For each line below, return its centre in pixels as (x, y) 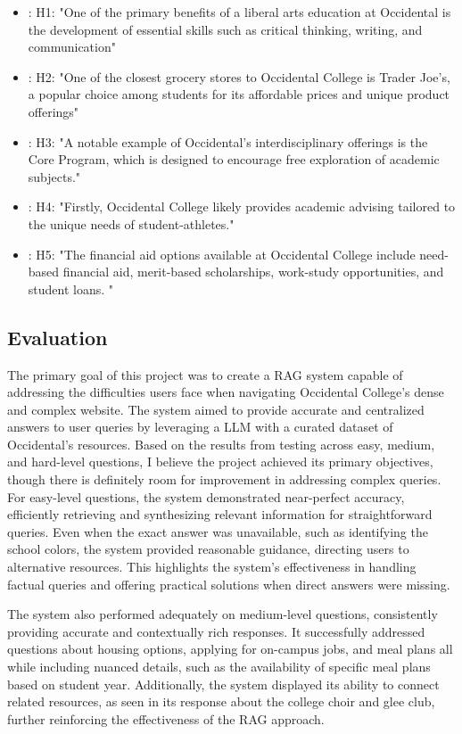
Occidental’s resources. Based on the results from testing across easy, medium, (221, 444)
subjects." (54, 176)
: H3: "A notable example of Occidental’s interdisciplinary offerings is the (228, 141)
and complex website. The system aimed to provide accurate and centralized (216, 409)
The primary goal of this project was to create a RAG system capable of (205, 374)
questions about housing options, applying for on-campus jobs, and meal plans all (230, 649)
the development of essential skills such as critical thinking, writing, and (225, 29)
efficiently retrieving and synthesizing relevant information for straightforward (220, 514)
